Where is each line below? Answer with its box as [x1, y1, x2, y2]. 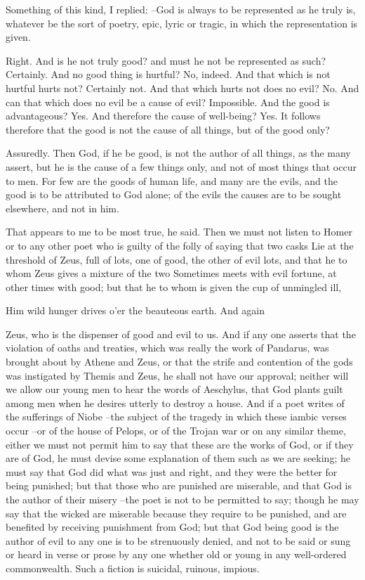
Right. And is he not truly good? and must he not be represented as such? [6, 53, 326, 67]
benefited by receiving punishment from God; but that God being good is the [6, 520, 339, 534]
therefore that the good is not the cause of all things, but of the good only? [6, 122, 330, 136]
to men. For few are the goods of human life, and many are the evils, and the [6, 173, 338, 188]
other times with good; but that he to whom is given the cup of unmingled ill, [6, 279, 342, 294]
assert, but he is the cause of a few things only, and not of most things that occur [6, 159, 357, 174]
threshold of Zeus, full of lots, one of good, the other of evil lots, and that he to [6, 252, 347, 266]
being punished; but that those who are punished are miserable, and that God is [6, 478, 352, 493]
